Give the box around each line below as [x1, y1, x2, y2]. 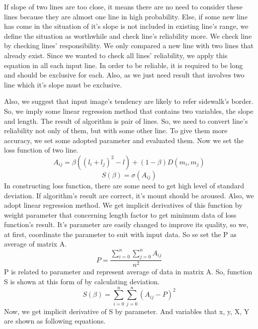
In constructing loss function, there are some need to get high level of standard [4, 180, 245, 190]
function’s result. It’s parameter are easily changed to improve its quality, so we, [4, 219, 249, 230]
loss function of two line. [4, 145, 79, 155]
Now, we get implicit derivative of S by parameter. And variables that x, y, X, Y [4, 306, 250, 316]
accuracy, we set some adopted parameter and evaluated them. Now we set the [4, 135, 244, 145]
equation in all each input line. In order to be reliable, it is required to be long [4, 60, 243, 70]
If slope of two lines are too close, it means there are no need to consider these [4, 1, 243, 11]
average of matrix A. [4, 239, 67, 249]
